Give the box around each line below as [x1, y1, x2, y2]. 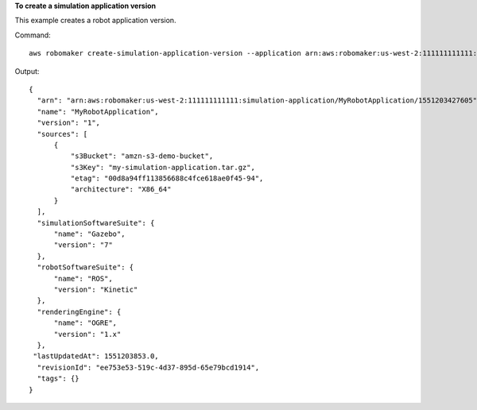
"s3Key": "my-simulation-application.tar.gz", [70, 163, 256, 172]
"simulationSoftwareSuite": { [37, 219, 155, 227]
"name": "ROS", [53, 274, 113, 283]
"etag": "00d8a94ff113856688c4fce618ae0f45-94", [70, 174, 264, 183]
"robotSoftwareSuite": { [37, 263, 134, 272]
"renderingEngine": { [37, 307, 122, 316]
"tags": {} [37, 374, 79, 383]
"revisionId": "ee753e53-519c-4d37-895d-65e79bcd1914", [37, 362, 260, 372]
